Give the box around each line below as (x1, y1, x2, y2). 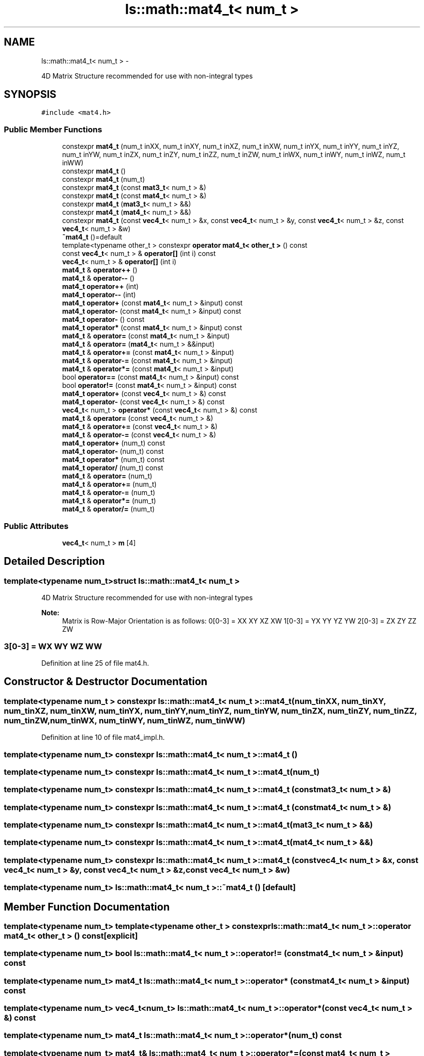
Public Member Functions (4, 124, 102, 134)
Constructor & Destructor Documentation (4, 675, 208, 688)
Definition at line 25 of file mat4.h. (41, 658, 149, 667)
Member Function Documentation (4, 900, 170, 913)
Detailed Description (4, 555, 105, 568)
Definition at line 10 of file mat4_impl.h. (41, 733, 165, 742)
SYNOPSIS (4, 88, 57, 101)
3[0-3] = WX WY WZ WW (4, 641, 102, 651)
